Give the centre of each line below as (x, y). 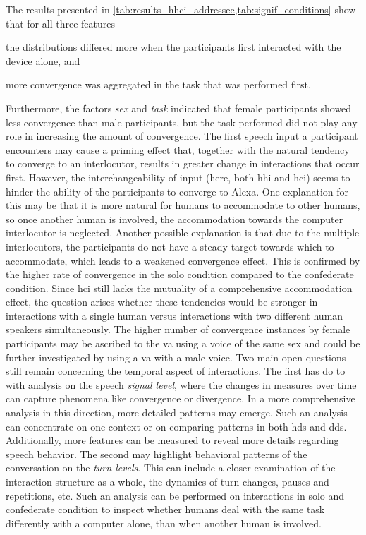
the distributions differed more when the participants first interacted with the (173, 47)
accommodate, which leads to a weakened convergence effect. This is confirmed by (183, 260)
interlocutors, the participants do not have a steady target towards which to (170, 246)
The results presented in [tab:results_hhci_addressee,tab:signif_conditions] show (181, 9)
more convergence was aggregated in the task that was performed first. (158, 84)
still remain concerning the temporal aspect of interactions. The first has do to (176, 371)
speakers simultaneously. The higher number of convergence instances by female (178, 329)
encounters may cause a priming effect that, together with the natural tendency (178, 149)
